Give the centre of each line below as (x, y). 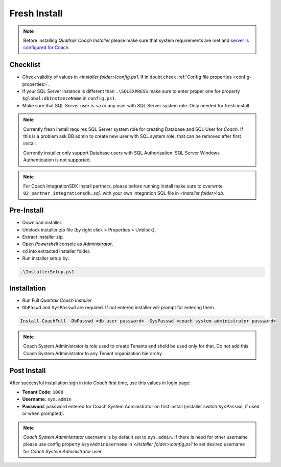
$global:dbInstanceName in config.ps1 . (69, 98)
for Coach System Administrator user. (63, 451)
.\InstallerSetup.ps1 (47, 272)
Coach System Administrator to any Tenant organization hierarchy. (93, 353)
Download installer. (42, 223)
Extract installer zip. (43, 237)
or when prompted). (43, 413)
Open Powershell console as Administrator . (68, 244)
